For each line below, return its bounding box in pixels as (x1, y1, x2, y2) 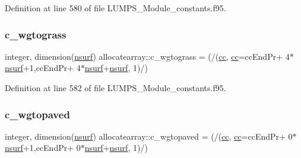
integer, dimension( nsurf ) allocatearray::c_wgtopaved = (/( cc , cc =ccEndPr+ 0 (5, 130, 293, 142)
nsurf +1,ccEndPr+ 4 (5, 62, 81, 74)
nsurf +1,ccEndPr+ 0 (5, 141, 81, 154)
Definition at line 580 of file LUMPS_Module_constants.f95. (5, 2, 226, 14)
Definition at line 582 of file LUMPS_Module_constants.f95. (5, 82, 226, 93)
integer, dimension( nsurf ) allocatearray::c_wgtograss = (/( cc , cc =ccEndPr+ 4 (5, 50, 290, 62)
